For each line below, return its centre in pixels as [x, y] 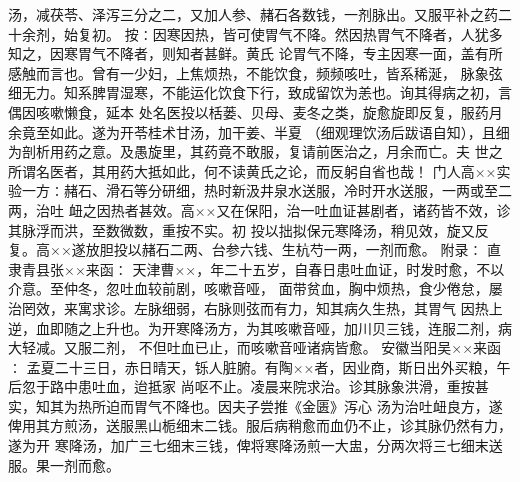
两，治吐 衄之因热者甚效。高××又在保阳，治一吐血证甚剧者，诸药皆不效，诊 [259, 209]
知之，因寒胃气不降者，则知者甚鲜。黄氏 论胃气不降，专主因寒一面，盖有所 [255, 53]
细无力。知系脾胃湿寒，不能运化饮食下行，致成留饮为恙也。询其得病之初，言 [260, 92]
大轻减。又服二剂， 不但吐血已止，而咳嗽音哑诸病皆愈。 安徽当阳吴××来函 [255, 347]
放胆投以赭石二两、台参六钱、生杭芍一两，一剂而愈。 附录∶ [284, 249]
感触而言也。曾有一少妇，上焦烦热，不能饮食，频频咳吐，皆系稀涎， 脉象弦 [255, 72]
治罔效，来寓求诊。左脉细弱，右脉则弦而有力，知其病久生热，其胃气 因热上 [255, 307]
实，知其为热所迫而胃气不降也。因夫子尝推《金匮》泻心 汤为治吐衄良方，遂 [255, 405]
